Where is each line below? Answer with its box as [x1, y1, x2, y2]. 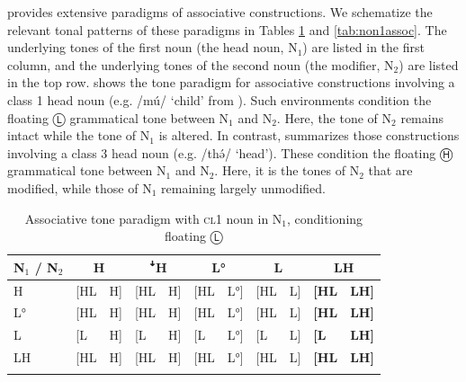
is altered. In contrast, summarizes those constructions [158, 126, 460, 145]
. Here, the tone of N [276, 108, 392, 127]
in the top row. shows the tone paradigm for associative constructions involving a [7, 73, 455, 92]
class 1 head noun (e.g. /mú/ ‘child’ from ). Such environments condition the [7, 90, 432, 109]
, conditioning [287, 209, 363, 227]
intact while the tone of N [7, 126, 150, 145]
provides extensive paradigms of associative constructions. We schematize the [7, 3, 433, 21]
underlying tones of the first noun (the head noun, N [7, 38, 298, 57]
